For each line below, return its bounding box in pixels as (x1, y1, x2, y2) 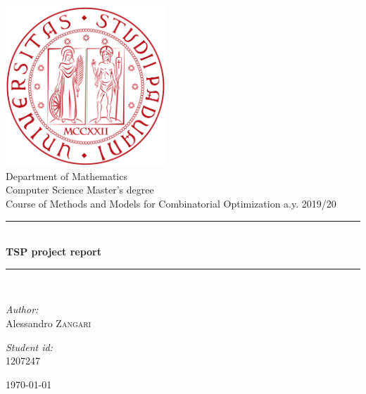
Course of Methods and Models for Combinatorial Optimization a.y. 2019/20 (6, 196, 336, 211)
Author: (6, 302, 39, 317)
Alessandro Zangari (6, 315, 91, 330)
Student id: (6, 339, 53, 354)
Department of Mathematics (6, 168, 127, 183)
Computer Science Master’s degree (6, 182, 154, 197)
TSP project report (6, 244, 102, 259)
